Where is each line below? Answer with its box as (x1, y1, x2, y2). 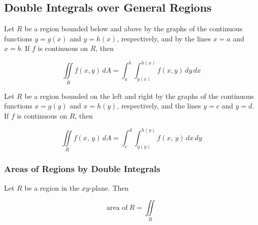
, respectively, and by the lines (117, 33, 211, 43)
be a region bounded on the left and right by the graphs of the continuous (24, 90, 254, 101)
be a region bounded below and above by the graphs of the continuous (24, 23, 243, 34)
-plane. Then (89, 182, 129, 193)
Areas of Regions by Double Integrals (4, 162, 160, 175)
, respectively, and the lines (117, 100, 201, 111)
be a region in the (24, 182, 79, 193)
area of (106, 204, 128, 212)
